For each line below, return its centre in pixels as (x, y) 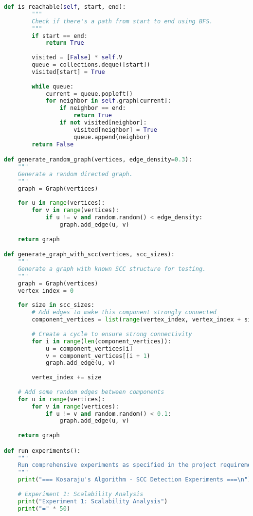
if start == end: (60, 36)
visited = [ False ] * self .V (77, 58)
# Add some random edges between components (91, 392)
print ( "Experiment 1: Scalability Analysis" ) (93, 501)
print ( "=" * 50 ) (44, 508)
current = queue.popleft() (89, 94)
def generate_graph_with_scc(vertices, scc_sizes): (89, 255)
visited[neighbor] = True (116, 130)
